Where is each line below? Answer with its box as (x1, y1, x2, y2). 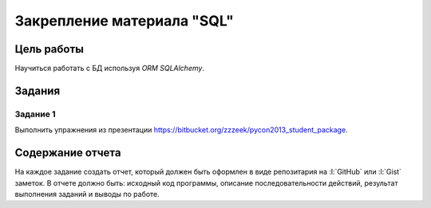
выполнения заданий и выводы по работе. (14, 189, 160, 198)
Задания (14, 84, 61, 97)
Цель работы (14, 42, 84, 56)
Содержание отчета (14, 146, 121, 159)
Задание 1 (14, 108, 56, 120)
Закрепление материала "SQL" (14, 12, 235, 29)
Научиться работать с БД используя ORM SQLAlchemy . (14, 64, 205, 73)
